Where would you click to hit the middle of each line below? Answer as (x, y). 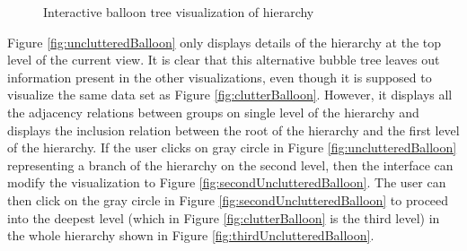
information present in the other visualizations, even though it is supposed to (220, 77)
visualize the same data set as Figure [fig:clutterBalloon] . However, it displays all (230, 95)
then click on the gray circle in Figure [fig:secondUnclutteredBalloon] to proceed (228, 199)
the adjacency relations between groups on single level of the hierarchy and (213, 112)
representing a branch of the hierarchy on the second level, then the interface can (230, 164)
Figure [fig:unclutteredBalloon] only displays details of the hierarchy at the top (225, 42)
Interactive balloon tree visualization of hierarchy (179, 12)
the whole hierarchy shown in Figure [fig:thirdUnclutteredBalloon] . (191, 235)
